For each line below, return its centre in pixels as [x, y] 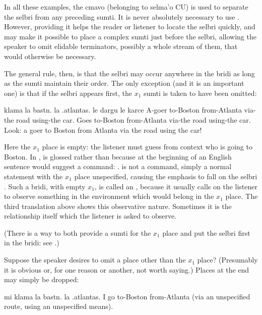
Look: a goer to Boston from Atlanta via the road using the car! [103, 129]
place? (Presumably [227, 260]
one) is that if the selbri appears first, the [68, 93]
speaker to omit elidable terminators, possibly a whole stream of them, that [121, 46]
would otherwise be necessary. [50, 56]
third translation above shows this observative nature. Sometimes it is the [118, 206]
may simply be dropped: [42, 279]
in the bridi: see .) [32, 243]
